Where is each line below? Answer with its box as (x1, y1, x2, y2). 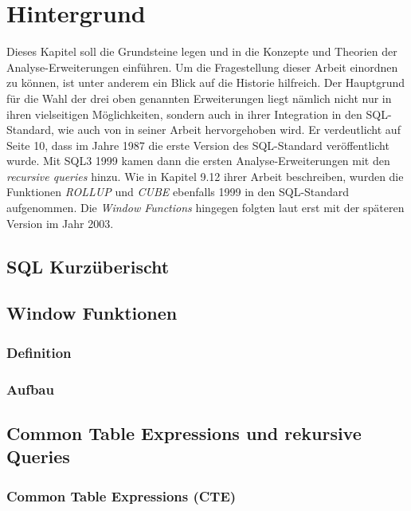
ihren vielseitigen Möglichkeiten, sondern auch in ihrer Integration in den (6, 105, 362, 122)
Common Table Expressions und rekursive (6, 420, 362, 445)
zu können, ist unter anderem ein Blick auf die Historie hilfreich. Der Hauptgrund (6, 74, 405, 91)
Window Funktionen (6, 301, 178, 325)
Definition (6, 342, 72, 362)
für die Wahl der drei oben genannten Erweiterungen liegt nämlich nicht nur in (6, 89, 392, 106)
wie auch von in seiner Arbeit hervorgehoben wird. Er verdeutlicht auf (57, 121, 401, 138)
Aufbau (6, 379, 54, 399)
